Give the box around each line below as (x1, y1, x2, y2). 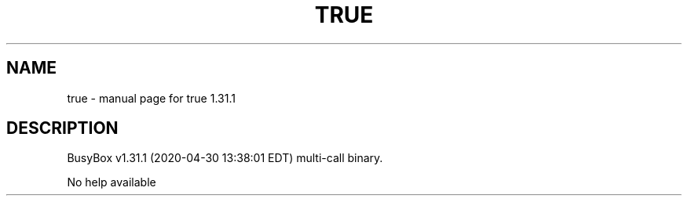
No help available (67, 175, 156, 189)
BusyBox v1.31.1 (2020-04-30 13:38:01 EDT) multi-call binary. (67, 151, 383, 165)
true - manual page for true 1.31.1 (67, 91, 236, 105)
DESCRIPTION (6, 118, 119, 139)
